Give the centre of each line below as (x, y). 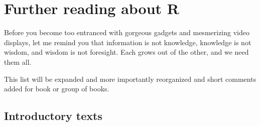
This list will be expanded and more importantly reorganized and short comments (130, 79)
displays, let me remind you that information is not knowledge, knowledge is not (128, 42)
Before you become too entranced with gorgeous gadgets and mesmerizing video (127, 32)
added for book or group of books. (57, 89)
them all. (18, 61)
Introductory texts (53, 116)
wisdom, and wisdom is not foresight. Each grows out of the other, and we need (126, 52)
